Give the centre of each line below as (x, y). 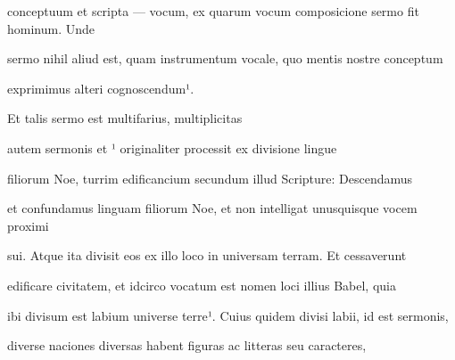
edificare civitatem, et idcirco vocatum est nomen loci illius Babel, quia (202, 285)
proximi (28, 225)
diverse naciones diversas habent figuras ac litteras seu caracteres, (187, 345)
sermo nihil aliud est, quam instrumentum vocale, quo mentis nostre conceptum (225, 58)
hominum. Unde (51, 28)
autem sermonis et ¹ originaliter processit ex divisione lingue (172, 147)
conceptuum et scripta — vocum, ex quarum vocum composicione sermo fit (213, 11)
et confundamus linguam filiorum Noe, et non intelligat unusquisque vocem (212, 208)
